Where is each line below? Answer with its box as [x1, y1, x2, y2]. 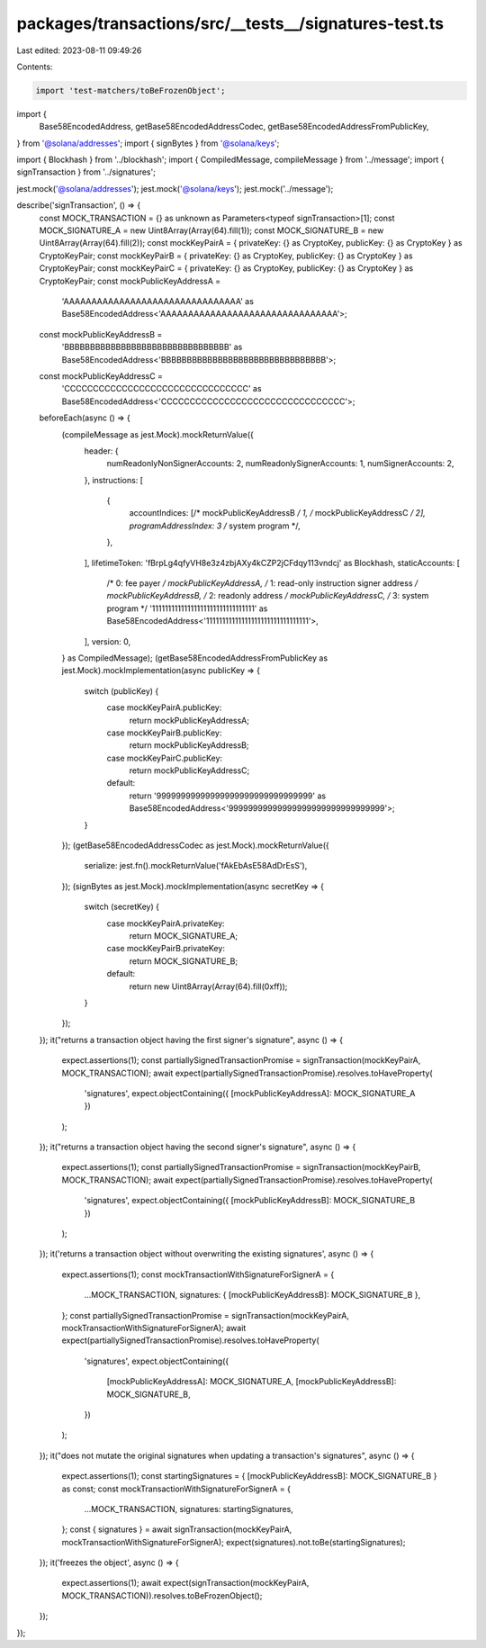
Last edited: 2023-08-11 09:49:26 [16, 45, 142, 56]
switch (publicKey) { [84, 685, 159, 697]
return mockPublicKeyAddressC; [129, 765, 250, 776]
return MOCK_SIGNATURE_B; [129, 955, 238, 967]
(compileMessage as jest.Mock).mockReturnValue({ [61, 428, 254, 440]
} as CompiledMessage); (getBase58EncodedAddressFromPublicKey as [61, 653, 328, 663]
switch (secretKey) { [84, 901, 159, 913]
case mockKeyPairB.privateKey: [106, 943, 225, 954]
